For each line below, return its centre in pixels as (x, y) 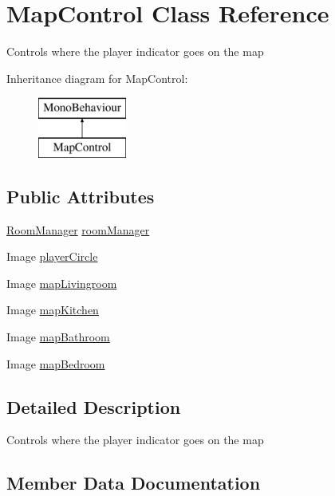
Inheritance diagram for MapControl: (97, 78)
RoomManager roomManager (78, 229)
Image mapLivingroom (62, 283)
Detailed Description (94, 406)
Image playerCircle (52, 256)
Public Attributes (81, 196)
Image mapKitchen (53, 310)
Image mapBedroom (56, 363)
